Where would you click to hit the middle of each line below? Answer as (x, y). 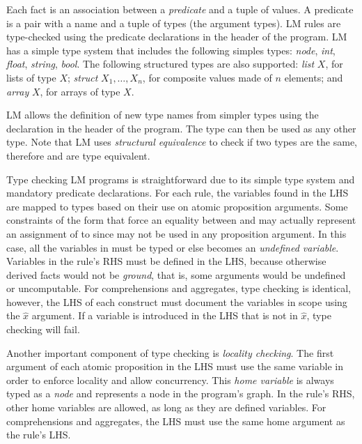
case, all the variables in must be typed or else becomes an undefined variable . (173, 247)
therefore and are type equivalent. (78, 155)
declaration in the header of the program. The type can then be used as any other (181, 128)
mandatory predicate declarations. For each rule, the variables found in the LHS (178, 193)
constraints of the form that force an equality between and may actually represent (181, 220)
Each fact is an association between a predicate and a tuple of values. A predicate (180, 9)
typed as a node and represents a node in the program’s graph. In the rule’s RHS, (181, 393)
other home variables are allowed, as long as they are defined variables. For (166, 407)
